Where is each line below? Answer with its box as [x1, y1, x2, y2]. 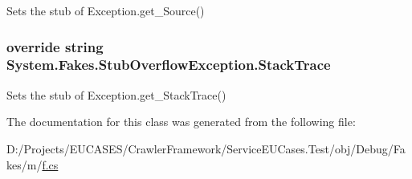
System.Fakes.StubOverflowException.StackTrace [6, 55, 331, 75]
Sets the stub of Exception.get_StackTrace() [6, 86, 226, 103]
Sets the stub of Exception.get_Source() [6, 2, 205, 18]
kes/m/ [6, 156, 43, 173]
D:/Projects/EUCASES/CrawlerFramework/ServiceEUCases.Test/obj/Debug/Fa [6, 140, 406, 157]
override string [6, 36, 104, 56]
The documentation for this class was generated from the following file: [6, 113, 356, 130]
